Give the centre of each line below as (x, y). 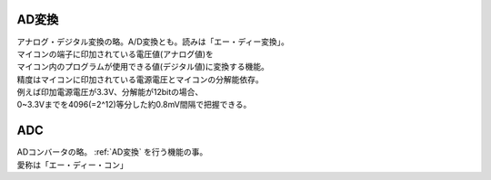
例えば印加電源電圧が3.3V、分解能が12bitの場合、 (110, 92)
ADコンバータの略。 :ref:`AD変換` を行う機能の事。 (112, 152)
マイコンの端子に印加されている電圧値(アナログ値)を (115, 53)
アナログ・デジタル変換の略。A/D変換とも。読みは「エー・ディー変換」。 (153, 42)
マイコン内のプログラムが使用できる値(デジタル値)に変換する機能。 (143, 67)
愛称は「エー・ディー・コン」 (73, 165)
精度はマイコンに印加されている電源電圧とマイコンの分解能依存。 (140, 79)
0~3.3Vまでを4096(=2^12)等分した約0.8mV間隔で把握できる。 (134, 105)
